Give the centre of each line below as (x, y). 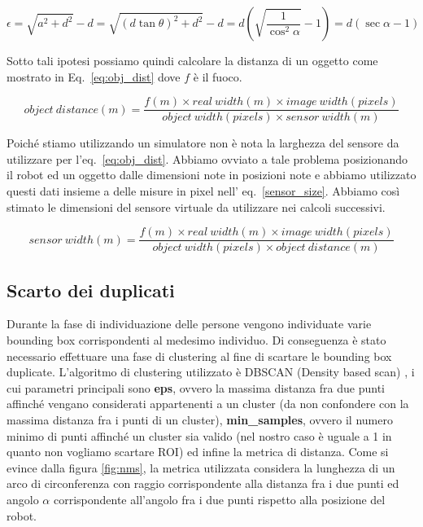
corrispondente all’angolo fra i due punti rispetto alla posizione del (219, 500)
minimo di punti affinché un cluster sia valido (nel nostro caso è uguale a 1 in (199, 435)
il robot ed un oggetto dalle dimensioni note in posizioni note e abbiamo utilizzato (211, 175)
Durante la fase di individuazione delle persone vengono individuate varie (189, 324)
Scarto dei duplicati (91, 290)
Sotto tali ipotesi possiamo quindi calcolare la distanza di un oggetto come (192, 60)
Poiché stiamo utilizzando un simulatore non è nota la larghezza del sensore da (203, 143)
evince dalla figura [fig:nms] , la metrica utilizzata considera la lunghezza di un (201, 467)
